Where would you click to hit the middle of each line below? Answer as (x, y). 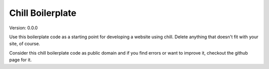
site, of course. (25, 44)
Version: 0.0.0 (23, 28)
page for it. (20, 60)
